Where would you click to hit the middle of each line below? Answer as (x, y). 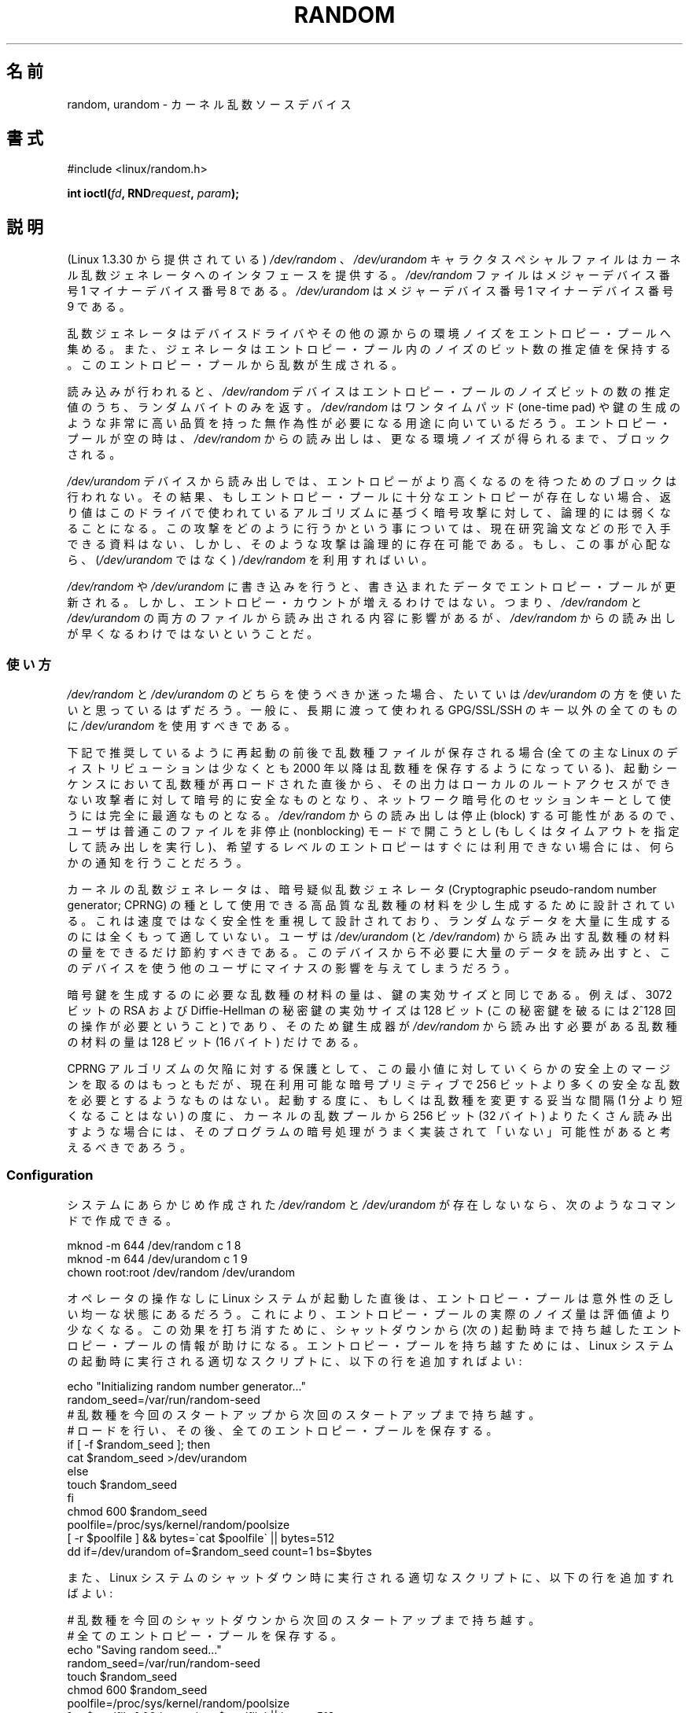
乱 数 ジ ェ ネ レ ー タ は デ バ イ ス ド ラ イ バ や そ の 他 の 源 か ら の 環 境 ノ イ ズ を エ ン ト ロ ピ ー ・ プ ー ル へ (369, 333)
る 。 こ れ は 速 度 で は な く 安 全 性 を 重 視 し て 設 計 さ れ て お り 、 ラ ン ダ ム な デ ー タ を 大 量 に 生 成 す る (369, 921)
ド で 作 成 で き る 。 (122, 1220)
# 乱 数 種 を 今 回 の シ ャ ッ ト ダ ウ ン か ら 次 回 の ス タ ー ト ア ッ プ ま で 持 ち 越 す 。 (304, 1619)
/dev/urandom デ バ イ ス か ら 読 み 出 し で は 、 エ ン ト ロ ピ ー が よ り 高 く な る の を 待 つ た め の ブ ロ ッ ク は (372, 481)
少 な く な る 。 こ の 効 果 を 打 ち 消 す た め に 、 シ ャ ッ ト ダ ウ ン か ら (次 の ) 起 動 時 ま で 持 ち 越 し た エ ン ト (374, 1329)
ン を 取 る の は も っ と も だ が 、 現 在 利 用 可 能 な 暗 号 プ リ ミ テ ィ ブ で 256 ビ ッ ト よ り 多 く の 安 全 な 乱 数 (374, 1085)
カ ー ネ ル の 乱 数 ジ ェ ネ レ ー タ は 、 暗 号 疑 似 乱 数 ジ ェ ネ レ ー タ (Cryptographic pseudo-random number (362, 890)
